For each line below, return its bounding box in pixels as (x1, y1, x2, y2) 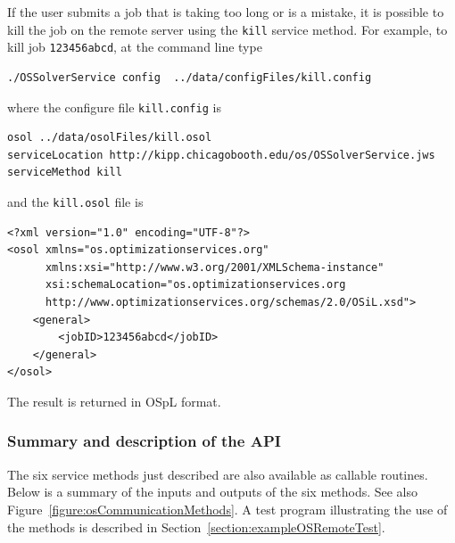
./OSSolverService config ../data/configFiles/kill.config (7, 70, 372, 84)
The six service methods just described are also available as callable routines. (7, 465, 428, 483)
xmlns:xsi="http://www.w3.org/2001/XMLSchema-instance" (45, 260, 385, 274)
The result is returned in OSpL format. (7, 391, 221, 410)
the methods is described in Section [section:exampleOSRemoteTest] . (7, 517, 385, 536)
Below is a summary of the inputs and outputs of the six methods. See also (7, 482, 418, 501)
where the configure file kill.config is (7, 97, 221, 116)
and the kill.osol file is (7, 192, 144, 210)
